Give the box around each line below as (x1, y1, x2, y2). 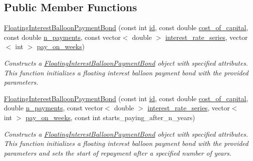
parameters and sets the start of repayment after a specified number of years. (4, 147, 232, 158)
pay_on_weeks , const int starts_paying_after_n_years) (25, 112, 195, 122)
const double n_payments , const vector (4, 32, 121, 42)
